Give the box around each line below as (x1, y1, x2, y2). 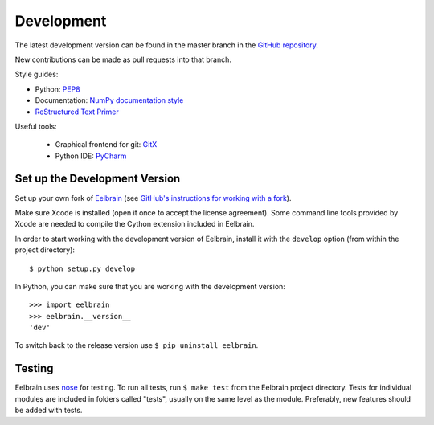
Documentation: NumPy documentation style (35, 96, 184, 105)
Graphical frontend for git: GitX (55, 140, 158, 149)
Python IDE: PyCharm (55, 151, 127, 161)
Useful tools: (14, 121, 57, 131)
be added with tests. (14, 406, 83, 415)
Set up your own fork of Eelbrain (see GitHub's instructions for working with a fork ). (14, 193, 292, 202)
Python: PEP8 (35, 84, 80, 94)
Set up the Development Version (14, 172, 181, 186)
